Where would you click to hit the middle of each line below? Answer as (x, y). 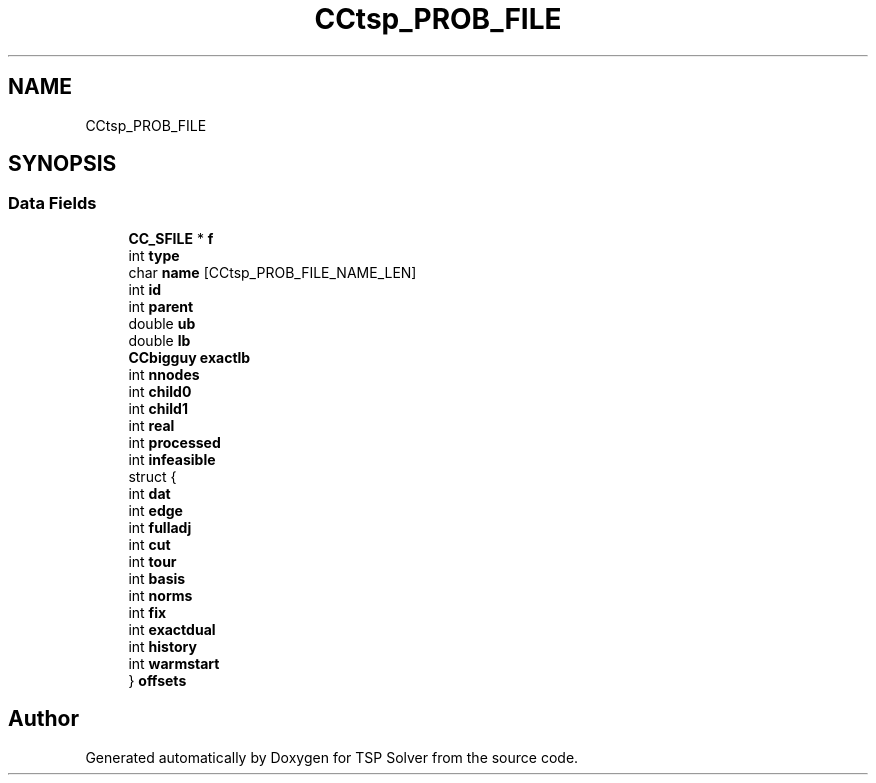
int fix (147, 612)
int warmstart (174, 663)
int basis (157, 578)
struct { (152, 476)
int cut (149, 544)
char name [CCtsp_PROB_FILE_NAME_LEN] (272, 272)
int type (154, 255)
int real (151, 425)
